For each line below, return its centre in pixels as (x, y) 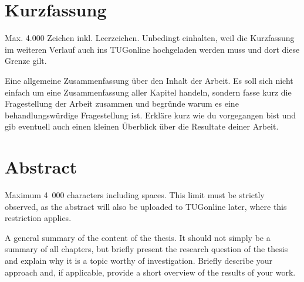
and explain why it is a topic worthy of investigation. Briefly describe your (139, 260)
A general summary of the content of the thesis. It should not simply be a (138, 237)
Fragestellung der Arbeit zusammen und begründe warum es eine (122, 103)
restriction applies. (38, 218)
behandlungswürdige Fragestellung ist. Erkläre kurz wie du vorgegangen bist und (151, 115)
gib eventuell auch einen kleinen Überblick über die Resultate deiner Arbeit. (142, 126)
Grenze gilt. (26, 61)
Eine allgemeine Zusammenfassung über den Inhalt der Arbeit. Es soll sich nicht (149, 80)
